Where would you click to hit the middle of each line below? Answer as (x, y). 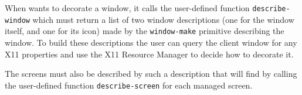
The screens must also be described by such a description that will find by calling (151, 74)
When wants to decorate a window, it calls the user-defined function (127, 8)
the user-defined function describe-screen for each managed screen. (129, 85)
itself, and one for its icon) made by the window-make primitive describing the (145, 31)
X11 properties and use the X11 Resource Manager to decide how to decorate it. (149, 54)
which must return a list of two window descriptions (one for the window (163, 19)
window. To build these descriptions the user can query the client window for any (151, 42)
